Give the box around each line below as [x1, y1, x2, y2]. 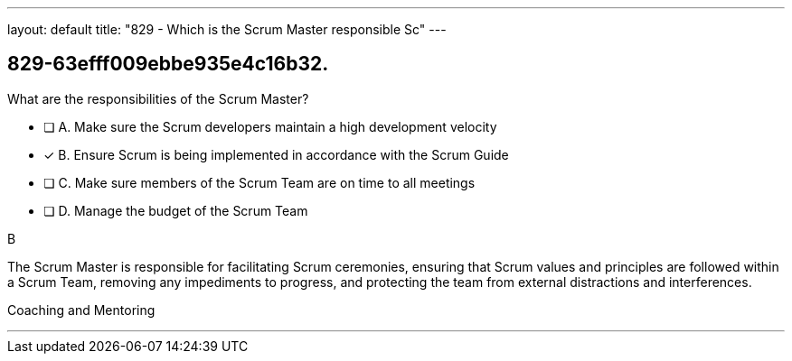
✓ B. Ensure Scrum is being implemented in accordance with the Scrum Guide [43, 146, 509, 162]
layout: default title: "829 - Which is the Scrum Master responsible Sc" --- [7, 22, 447, 37]
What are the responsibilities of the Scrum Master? [7, 90, 309, 106]
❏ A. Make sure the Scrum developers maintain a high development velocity [43, 118, 497, 134]
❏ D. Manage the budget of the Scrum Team [43, 202, 308, 218]
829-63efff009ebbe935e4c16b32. [7, 52, 329, 76]
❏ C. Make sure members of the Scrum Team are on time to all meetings [43, 174, 476, 190]
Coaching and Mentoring [7, 301, 156, 318]
